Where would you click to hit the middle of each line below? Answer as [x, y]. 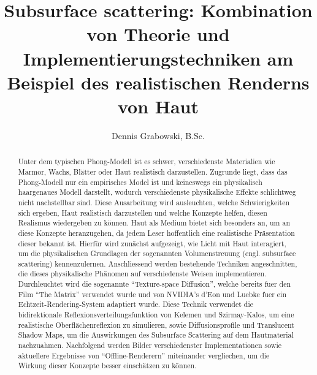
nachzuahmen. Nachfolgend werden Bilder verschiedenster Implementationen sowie [150, 345]
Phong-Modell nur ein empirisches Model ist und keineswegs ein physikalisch [140, 182]
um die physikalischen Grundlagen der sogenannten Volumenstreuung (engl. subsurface [157, 253]
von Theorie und [158, 34]
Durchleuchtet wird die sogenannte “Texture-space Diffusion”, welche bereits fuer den [155, 284]
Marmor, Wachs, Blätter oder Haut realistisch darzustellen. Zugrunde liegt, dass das [153, 171]
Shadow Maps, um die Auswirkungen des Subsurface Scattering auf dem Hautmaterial [156, 335]
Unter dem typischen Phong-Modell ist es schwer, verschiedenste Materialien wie [147, 161]
